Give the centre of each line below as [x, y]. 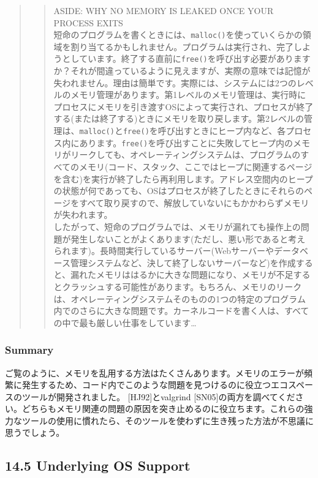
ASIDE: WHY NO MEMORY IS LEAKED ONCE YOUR [164, 10]
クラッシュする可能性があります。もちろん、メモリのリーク [182, 286]
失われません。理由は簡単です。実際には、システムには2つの [175, 82]
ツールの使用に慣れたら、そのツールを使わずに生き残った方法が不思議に [168, 420]
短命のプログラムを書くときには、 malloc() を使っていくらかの [178, 35]
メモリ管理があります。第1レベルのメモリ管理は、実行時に [188, 95]
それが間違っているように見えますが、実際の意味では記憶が [191, 71]
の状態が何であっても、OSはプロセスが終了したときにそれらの [179, 191]
